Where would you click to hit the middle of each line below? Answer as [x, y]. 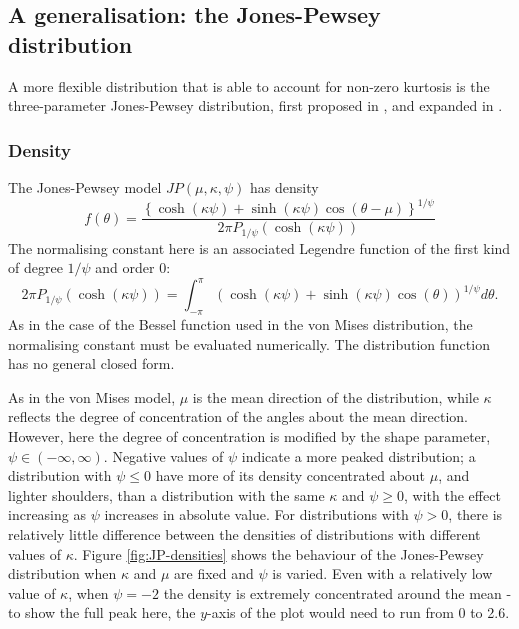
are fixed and [214, 573]
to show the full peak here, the [102, 612]
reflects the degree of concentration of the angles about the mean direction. [238, 416]
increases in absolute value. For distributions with [256, 514]
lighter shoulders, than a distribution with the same [166, 494]
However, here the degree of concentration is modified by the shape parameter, [249, 436]
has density [284, 187]
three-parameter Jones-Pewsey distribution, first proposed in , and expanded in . [255, 105]
